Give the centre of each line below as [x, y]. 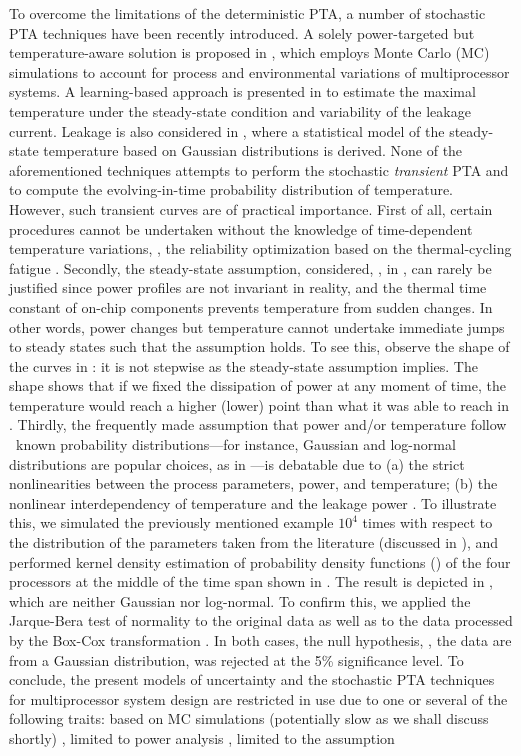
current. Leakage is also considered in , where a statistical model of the [227, 130]
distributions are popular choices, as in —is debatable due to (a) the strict [237, 463]
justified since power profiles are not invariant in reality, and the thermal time [248, 287]
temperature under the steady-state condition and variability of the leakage [240, 110]
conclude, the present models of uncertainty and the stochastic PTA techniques [252, 679]
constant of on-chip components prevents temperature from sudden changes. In [251, 306]
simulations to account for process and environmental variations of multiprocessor [259, 71]
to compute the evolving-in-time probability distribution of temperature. [231, 189]
